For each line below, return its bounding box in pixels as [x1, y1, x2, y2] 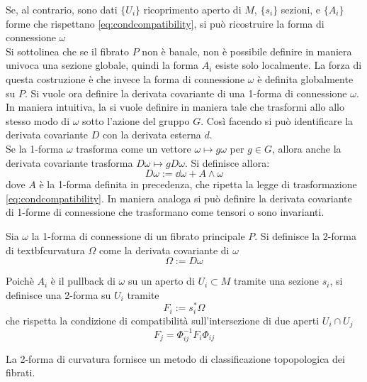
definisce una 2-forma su [6, 287, 111, 302]
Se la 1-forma [6, 141, 64, 155]
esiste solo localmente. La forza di [215, 58, 362, 72]
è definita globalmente [257, 71, 354, 86]
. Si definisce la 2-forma [254, 228, 356, 243]
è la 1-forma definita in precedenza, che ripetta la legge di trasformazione [39, 177, 357, 192]
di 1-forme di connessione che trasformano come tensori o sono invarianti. [6, 204, 324, 219]
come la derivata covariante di [98, 242, 230, 257]
